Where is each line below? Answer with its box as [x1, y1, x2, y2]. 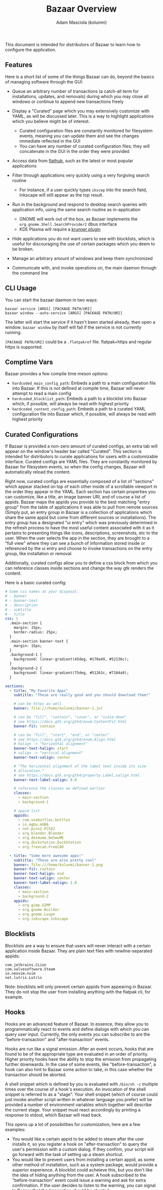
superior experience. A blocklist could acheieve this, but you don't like [12, 1167, 153, 1173]
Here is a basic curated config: [5, 580, 66, 586]
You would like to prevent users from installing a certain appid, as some [12, 1157, 155, 1162]
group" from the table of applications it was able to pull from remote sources [5, 504, 158, 510]
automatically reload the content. [5, 469, 71, 475]
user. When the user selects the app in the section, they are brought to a [5, 535, 149, 541]
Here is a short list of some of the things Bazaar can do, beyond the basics [5, 74, 154, 80]
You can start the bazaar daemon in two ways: [5, 297, 98, 303]
